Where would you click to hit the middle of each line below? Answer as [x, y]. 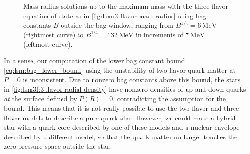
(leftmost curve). [48, 44]
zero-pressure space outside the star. [58, 146]
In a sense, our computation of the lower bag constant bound [94, 60]
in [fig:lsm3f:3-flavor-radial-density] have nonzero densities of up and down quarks [125, 89]
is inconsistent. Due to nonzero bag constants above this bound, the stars [132, 79]
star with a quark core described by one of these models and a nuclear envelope [122, 127]
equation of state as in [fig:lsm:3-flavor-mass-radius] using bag [115, 15]
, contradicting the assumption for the [170, 98]
